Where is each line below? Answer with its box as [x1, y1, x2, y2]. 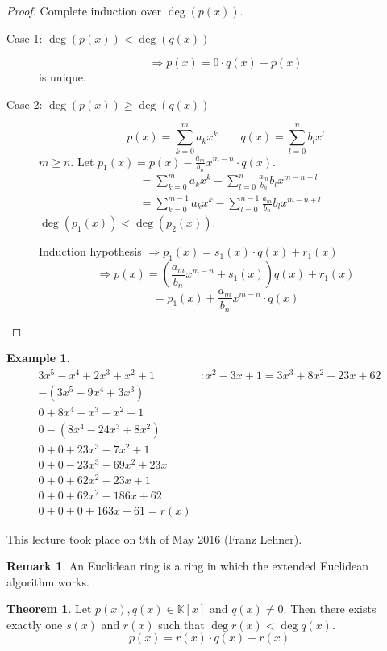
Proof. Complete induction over [6, 2, 162, 19]
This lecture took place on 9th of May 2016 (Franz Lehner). [6, 530, 302, 547]
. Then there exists [283, 600, 377, 617]
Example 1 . [6, 349, 70, 366]
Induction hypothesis [39, 243, 142, 260]
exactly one [6, 616, 63, 632]
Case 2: [6, 95, 43, 112]
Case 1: [6, 29, 43, 46]
